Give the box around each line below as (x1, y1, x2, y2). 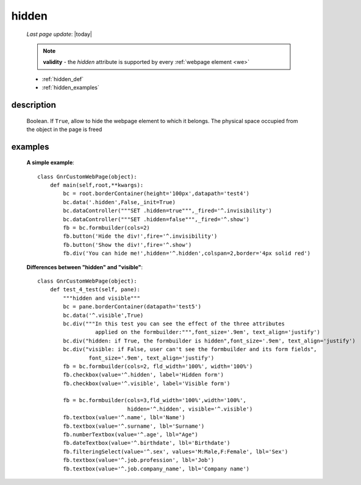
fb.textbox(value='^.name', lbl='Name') (63, 414, 185, 421)
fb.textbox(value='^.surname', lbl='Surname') (63, 422, 205, 430)
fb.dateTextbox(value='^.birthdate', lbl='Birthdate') (63, 439, 231, 447)
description (11, 99, 56, 110)
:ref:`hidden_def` (41, 75, 84, 82)
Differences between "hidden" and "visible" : (26, 263, 143, 271)
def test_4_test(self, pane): (49, 286, 140, 293)
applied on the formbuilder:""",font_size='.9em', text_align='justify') (95, 329, 320, 336)
